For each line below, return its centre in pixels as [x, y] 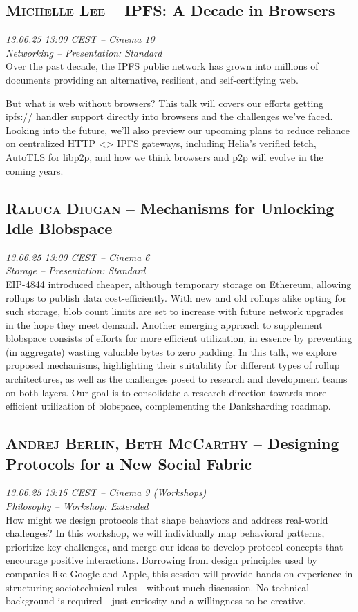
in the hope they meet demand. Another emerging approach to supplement [164, 324]
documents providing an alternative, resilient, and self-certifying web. [152, 79]
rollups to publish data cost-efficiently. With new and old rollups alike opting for [176, 297]
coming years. [35, 170]
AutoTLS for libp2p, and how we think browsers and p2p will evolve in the [164, 156]
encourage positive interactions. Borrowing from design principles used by [161, 560]
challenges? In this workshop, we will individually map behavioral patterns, [165, 533]
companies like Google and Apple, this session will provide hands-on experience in [179, 574]
